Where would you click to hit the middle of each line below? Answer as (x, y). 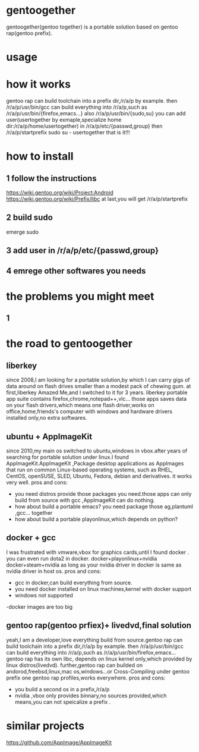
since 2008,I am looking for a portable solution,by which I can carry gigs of (98, 380)
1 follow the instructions (51, 178)
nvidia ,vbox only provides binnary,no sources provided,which (91, 696)
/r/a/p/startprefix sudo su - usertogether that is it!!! (68, 133)
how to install (40, 157)
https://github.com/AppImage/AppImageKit (59, 742)
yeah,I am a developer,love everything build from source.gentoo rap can (94, 640)
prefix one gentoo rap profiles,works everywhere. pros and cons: (86, 678)
